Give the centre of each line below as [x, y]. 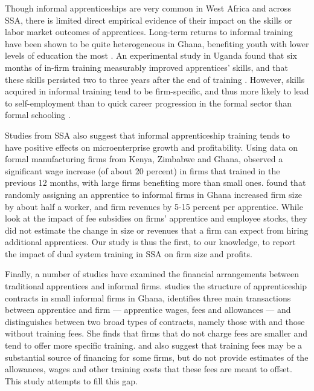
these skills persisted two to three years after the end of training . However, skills [155, 79]
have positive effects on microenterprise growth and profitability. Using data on [152, 147]
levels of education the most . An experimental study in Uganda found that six [151, 55]
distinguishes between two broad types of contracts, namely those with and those [155, 321]
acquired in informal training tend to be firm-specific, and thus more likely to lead [157, 91]
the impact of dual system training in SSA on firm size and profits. [129, 253]
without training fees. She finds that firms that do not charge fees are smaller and [156, 333]
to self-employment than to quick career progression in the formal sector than [148, 103]
